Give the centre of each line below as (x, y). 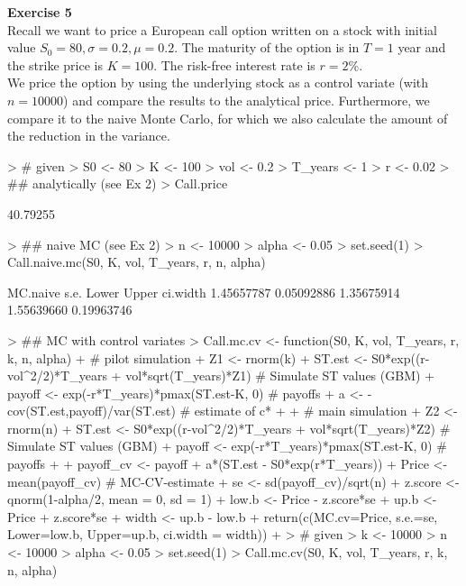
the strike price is (55, 64)
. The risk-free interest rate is (234, 64)
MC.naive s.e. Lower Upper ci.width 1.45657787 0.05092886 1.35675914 (204, 292)
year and (422, 47)
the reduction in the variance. (89, 136)
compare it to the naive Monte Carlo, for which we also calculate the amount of (228, 118)
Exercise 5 (40, 12)
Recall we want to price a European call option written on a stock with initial (222, 29)
